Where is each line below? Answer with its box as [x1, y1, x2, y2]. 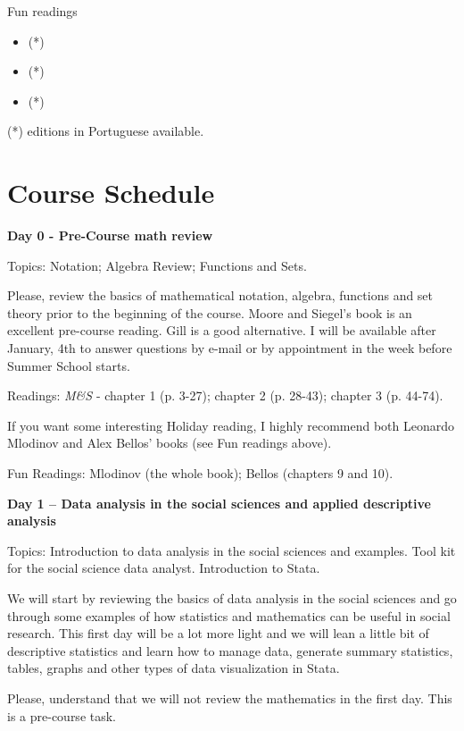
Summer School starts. [7, 356, 130, 374]
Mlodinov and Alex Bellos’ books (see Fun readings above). [7, 433, 332, 452]
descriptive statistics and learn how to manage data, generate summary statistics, [7, 641, 453, 660]
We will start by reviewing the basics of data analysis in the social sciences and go [7, 589, 457, 607]
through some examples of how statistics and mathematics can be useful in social [7, 606, 451, 625]
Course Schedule [7, 174, 215, 211]
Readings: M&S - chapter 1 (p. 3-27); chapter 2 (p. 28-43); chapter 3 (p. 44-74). [7, 386, 443, 405]
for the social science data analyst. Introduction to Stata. [7, 559, 320, 577]
